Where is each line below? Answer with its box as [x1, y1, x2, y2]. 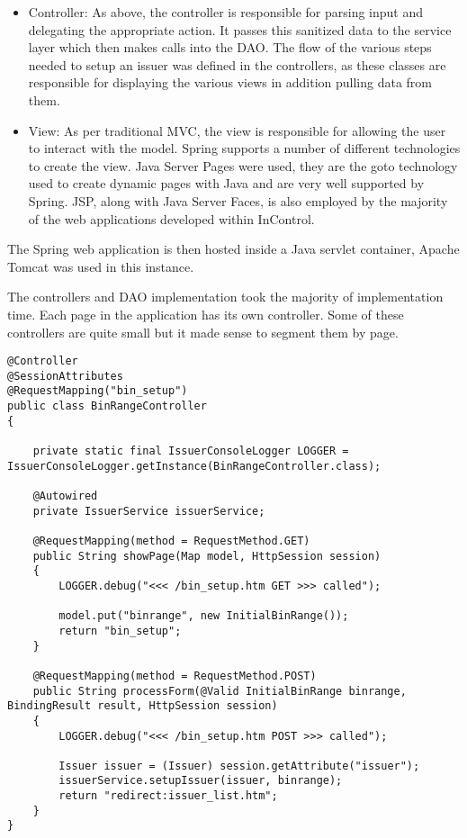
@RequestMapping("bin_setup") [7, 384, 188, 398]
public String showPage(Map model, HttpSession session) [32, 549, 382, 563]
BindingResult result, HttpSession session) [7, 699, 278, 713]
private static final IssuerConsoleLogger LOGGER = [32, 445, 349, 458]
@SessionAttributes [7, 369, 123, 383]
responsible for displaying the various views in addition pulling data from [28, 73, 433, 92]
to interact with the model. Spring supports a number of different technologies [28, 139, 461, 158]
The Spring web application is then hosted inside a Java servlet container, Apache [7, 239, 460, 258]
